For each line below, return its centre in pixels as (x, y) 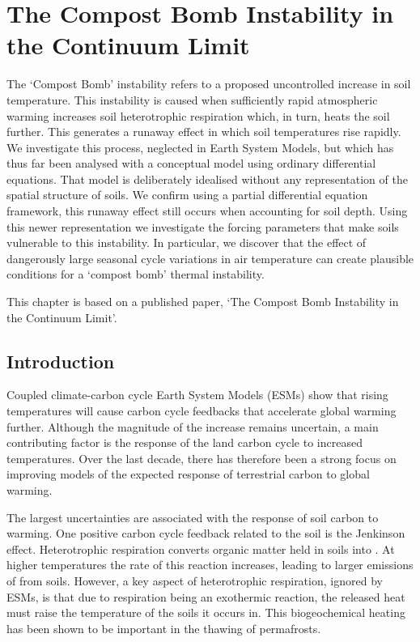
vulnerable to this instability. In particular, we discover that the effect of (187, 242)
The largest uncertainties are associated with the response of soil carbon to (193, 517)
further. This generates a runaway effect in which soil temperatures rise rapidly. (204, 132)
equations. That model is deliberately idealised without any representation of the (207, 179)
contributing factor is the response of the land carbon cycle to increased (185, 442)
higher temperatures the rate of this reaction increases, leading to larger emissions (210, 565)
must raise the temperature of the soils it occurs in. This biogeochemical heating (206, 612)
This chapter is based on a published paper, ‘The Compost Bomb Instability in (203, 302)
